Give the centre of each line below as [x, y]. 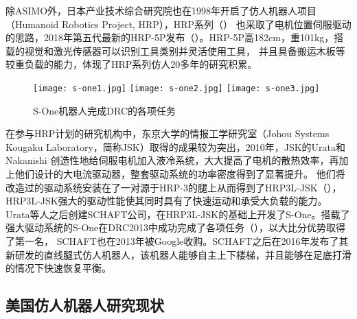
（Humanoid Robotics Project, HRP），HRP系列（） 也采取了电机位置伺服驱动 [178, 24]
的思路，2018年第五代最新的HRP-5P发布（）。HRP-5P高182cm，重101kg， [170, 37]
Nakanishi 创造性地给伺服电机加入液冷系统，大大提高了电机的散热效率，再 [172, 160]
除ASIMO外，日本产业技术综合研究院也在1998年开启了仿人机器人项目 [161, 10]
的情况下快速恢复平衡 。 [58, 268]
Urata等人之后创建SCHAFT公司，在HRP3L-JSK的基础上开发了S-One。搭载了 [178, 214]
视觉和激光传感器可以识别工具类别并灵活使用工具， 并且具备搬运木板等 [185, 50]
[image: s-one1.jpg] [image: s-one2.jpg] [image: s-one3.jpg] [176, 88]
